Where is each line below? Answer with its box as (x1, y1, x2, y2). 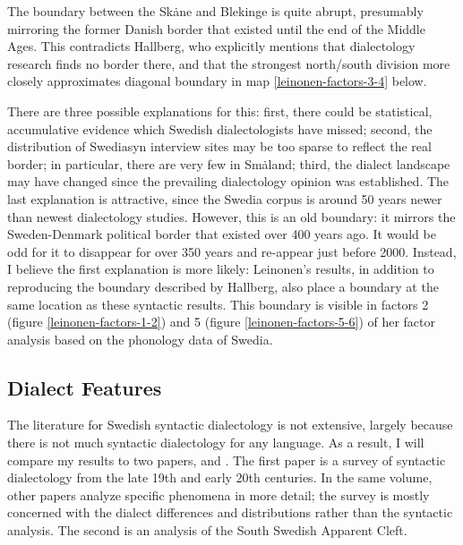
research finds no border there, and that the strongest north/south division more (7, 54, 450, 72)
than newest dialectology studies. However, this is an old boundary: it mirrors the (7, 207, 456, 226)
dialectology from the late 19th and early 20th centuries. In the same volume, (7, 468, 433, 487)
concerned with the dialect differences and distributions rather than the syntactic (7, 503, 453, 522)
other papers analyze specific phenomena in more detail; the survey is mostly (7, 485, 430, 504)
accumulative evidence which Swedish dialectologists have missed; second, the (7, 119, 433, 138)
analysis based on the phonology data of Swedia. (7, 329, 273, 348)
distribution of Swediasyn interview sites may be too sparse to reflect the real (7, 137, 432, 156)
